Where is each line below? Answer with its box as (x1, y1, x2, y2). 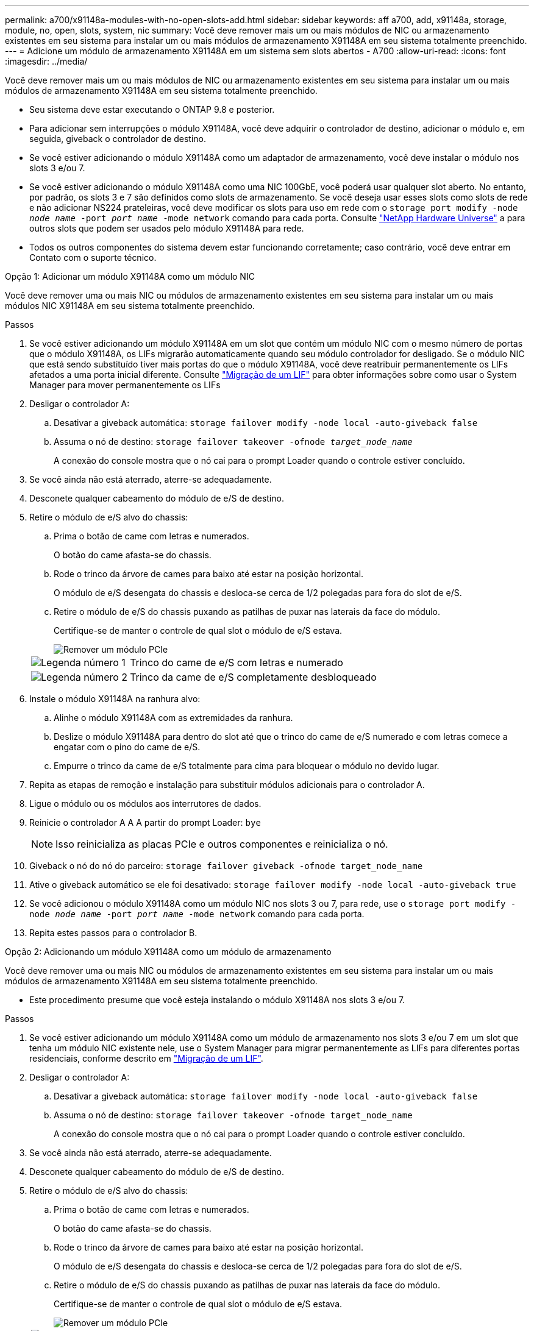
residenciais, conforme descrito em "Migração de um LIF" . (29, 1053, 263, 1063)
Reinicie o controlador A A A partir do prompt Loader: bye (29, 817, 261, 828)
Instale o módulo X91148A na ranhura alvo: (29, 694, 201, 704)
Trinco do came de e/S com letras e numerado (130, 656, 343, 669)
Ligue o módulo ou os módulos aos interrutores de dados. (29, 798, 262, 809)
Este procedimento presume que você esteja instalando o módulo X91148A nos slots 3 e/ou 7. (29, 995, 405, 1005)
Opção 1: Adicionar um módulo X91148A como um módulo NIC (5, 271, 255, 282)
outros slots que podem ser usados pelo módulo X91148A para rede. (29, 223, 304, 233)
